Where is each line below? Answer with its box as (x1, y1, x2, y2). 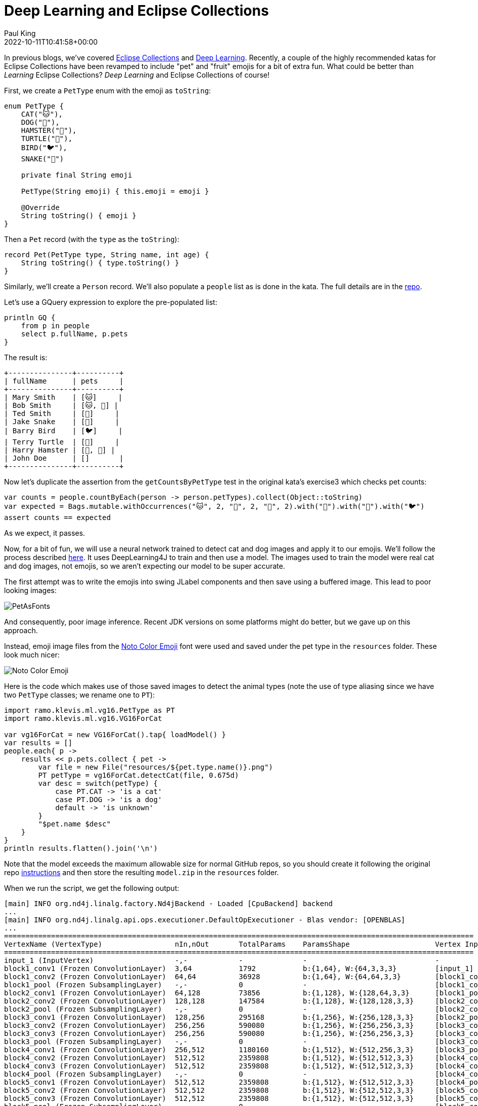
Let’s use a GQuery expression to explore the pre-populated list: (4, 297, 217, 306)
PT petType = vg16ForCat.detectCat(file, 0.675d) (38, 771, 239, 779)
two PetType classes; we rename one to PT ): (4, 690, 155, 699)
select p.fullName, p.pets (21, 329, 128, 338)
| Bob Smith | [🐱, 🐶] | (4, 401, 118, 409)
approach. (4, 626, 38, 635)
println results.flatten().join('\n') (4, 844, 158, 852)
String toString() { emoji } (21, 211, 137, 220)
